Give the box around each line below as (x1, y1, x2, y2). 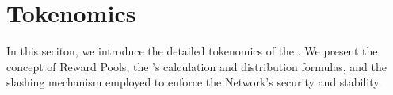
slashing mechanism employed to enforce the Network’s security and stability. (6, 74, 382, 90)
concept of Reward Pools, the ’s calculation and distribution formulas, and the (6, 58, 387, 74)
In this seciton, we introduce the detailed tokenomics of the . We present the (6, 43, 378, 59)
